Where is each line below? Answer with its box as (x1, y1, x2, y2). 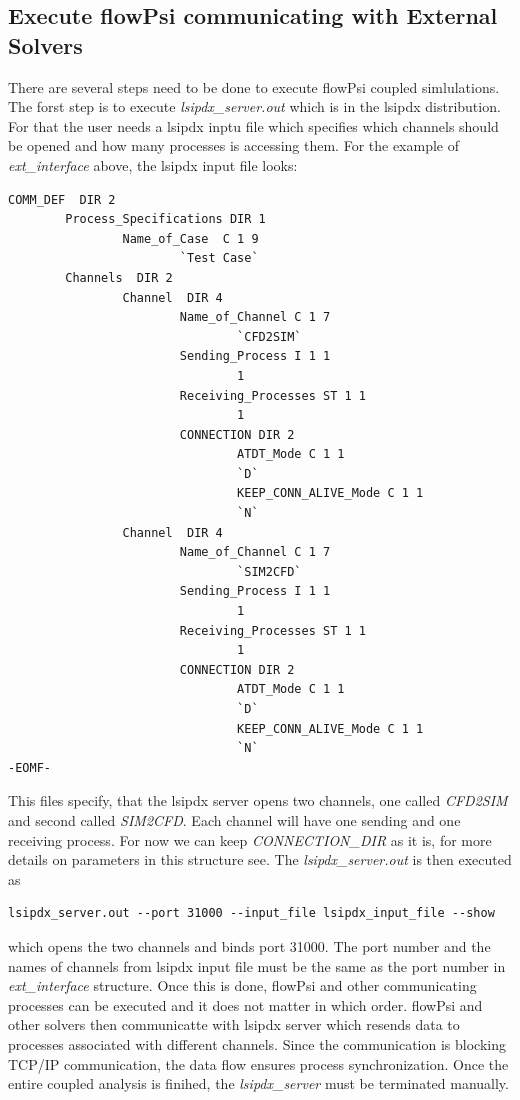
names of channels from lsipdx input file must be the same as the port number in (8, 955, 506, 976)
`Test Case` (179, 251, 259, 266)
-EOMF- (8, 760, 51, 775)
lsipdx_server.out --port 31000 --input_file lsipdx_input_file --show (8, 906, 495, 921)
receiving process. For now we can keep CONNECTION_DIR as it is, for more (8, 829, 492, 850)
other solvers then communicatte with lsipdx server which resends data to (8, 1014, 460, 1035)
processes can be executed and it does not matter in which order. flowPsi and (8, 994, 483, 1015)
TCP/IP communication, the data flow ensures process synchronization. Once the (8, 1053, 509, 1074)
